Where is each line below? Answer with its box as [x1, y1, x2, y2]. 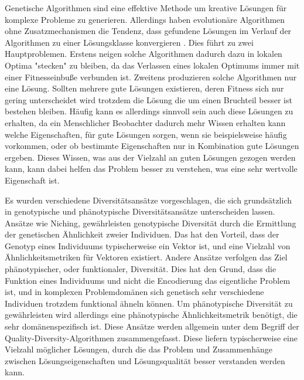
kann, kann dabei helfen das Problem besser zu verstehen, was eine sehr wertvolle [5, 162, 298, 175]
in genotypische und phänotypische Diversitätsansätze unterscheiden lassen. [5, 205, 275, 218]
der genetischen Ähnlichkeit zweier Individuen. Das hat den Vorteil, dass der [5, 228, 279, 240]
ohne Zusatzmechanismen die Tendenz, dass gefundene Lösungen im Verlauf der [5, 25, 292, 37]
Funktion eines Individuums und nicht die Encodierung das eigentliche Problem [5, 274, 291, 286]
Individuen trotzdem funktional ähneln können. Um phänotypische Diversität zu [5, 297, 293, 309]
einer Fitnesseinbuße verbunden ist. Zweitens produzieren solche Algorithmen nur [5, 70, 297, 83]
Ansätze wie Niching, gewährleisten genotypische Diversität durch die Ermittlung [5, 216, 296, 229]
